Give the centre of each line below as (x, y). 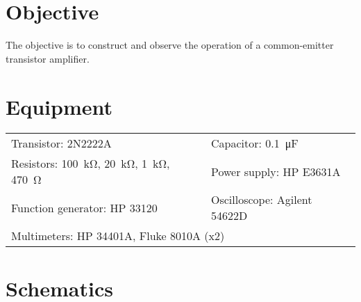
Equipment (59, 106)
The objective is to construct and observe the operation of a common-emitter (170, 45)
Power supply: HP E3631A (276, 171)
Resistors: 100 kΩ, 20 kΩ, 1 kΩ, (91, 164)
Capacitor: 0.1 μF (254, 143)
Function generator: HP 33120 (84, 207)
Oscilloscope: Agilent (261, 200)
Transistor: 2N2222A (61, 143)
